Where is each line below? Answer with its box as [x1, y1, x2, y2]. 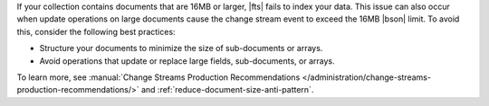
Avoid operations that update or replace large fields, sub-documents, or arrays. [39, 55, 335, 66]
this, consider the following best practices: [16, 26, 176, 37]
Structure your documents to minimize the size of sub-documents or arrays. [39, 43, 323, 54]
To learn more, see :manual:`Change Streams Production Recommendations [16, 72, 301, 83]
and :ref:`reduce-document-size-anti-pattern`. [140, 84, 314, 95]
